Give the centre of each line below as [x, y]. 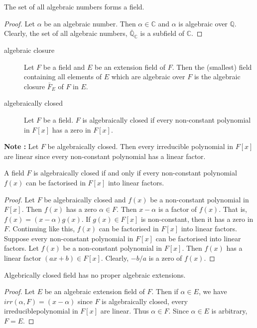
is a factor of [178, 209]
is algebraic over [203, 23]
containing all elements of [63, 77]
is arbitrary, [229, 311]
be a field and [64, 67]
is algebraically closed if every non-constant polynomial [167, 119]
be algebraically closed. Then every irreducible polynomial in [140, 146]
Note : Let [21, 146]
